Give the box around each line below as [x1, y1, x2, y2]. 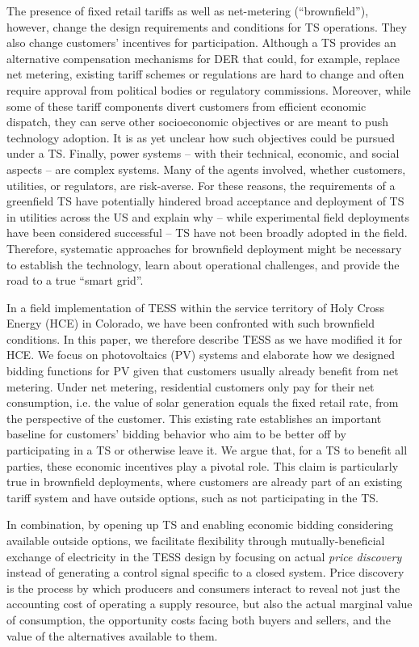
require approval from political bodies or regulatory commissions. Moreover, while [6, 81, 411, 98]
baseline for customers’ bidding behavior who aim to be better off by [6, 425, 346, 442]
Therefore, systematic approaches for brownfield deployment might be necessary [6, 239, 402, 256]
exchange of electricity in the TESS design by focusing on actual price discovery [6, 548, 402, 565]
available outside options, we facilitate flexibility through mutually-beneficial [6, 532, 385, 548]
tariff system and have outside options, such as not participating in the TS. [6, 488, 379, 505]
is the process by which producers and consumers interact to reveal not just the [6, 579, 400, 596]
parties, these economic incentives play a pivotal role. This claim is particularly [6, 457, 399, 474]
